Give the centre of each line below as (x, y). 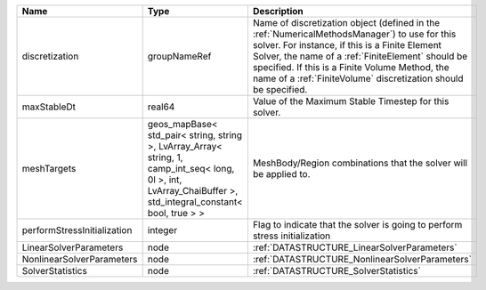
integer (162, 230)
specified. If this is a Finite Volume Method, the (351, 67)
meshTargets (49, 169)
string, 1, (165, 157)
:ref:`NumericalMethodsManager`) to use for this (354, 34)
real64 (161, 107)
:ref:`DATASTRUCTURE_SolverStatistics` (337, 271)
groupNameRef (179, 56)
